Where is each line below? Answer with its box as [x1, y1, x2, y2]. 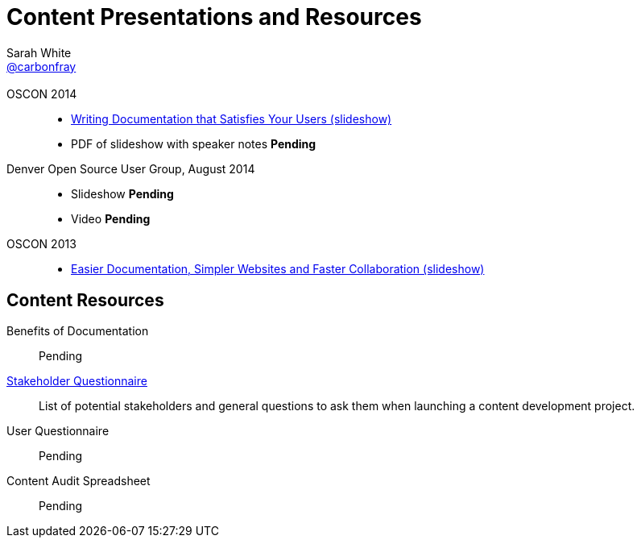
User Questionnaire [6, 424, 110, 438]
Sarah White [6, 45, 72, 60]
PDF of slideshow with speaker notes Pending [71, 137, 316, 152]
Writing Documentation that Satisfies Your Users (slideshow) [71, 112, 392, 127]
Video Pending [71, 212, 151, 226]
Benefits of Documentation [6, 324, 149, 338]
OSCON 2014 [6, 87, 77, 102]
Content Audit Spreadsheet [6, 474, 151, 488]
